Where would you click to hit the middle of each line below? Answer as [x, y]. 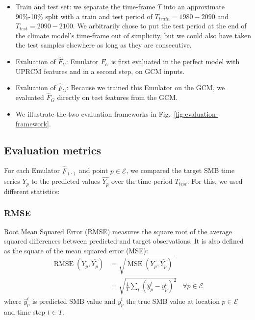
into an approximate [194, 6]
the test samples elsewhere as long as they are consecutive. [103, 45]
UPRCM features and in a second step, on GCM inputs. [100, 71]
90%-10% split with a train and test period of [84, 16]
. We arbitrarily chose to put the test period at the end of [160, 26]
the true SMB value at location [173, 301]
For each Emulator [32, 170]
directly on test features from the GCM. [117, 97]
